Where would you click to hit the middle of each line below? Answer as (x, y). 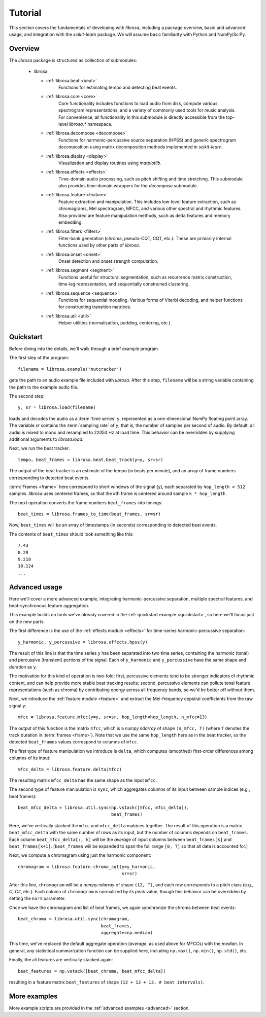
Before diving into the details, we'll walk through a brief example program (83, 349)
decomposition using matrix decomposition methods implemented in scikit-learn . (141, 147)
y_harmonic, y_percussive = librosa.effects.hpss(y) (83, 642)
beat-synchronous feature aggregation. (49, 606)
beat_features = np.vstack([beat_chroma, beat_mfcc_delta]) (92, 971)
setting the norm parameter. (37, 898)
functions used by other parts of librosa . (99, 245)
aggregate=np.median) (127, 932)
